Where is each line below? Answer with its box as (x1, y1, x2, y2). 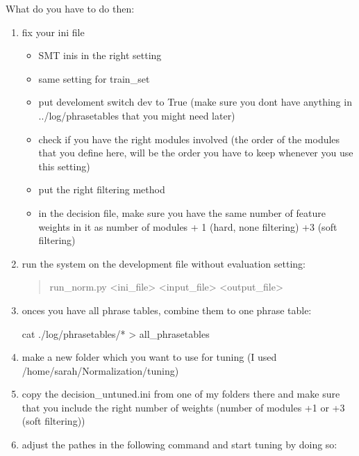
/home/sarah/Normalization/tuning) (22, 363, 179, 377)
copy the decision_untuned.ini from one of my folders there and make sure (22, 386, 340, 401)
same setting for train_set (38, 71, 150, 85)
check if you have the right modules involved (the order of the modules (38, 131, 340, 146)
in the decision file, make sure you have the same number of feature (38, 205, 326, 220)
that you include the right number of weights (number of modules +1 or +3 (22, 400, 345, 414)
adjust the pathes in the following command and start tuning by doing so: (22, 437, 337, 452)
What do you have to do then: (6, 1, 135, 15)
